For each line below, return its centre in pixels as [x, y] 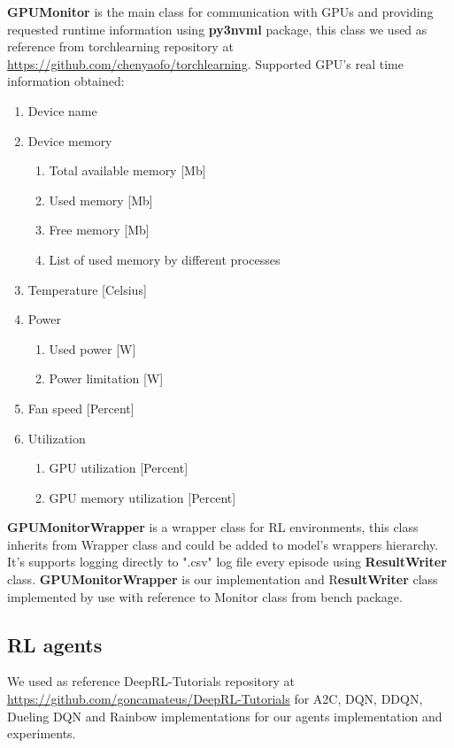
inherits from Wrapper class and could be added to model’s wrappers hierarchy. [223, 544]
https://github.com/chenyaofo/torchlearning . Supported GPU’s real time [205, 63]
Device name [62, 110]
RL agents [55, 644]
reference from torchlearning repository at [120, 46]
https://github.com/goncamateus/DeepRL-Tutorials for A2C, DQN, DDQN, [215, 699]
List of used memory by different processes [165, 259]
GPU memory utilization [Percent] [142, 497]
